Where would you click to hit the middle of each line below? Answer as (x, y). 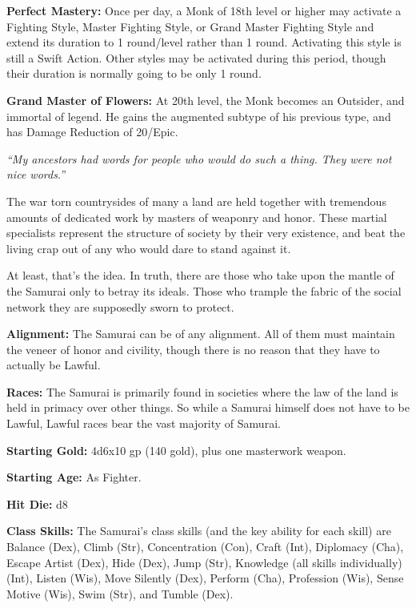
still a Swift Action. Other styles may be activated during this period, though (196, 57)
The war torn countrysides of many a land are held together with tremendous (196, 201)
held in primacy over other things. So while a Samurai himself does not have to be (208, 407)
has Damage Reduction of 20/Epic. (92, 132)
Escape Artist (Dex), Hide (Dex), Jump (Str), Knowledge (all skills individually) (204, 562)
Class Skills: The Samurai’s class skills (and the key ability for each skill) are (199, 531)
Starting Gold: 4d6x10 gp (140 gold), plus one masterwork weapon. (176, 450)
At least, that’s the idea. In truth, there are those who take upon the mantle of (200, 275)
